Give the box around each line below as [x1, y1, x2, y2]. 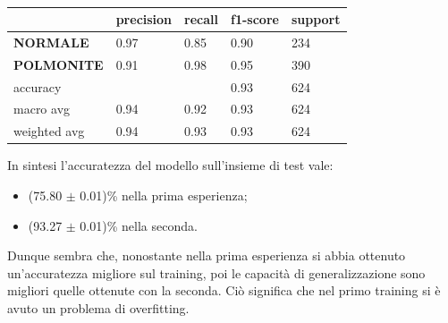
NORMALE [13, 32, 89, 51]
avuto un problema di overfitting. [7, 298, 190, 317]
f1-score [231, 10, 279, 28]
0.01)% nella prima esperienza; [80, 185, 248, 204]
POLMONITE [13, 55, 104, 73]
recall [184, 10, 219, 28]
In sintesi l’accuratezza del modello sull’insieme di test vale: [7, 156, 334, 174]
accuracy [13, 77, 62, 96]
